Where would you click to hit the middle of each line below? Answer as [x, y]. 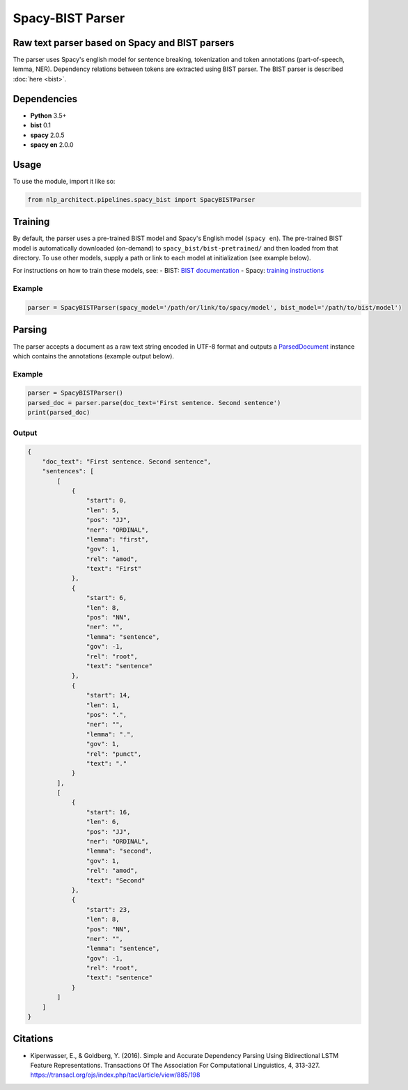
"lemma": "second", [119, 851]
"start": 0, [107, 500]
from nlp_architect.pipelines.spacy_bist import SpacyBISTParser [141, 199]
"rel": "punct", [114, 754]
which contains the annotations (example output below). [93, 356]
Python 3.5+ [48, 116]
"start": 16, [108, 812]
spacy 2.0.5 [48, 135]
